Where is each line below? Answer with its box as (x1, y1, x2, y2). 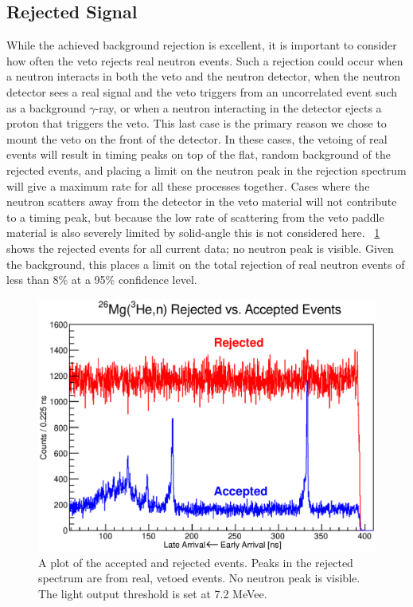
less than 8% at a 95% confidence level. (6, 271, 197, 288)
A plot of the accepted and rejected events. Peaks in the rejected (38, 554, 353, 570)
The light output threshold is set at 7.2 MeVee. (38, 585, 267, 601)
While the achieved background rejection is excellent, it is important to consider (6, 37, 397, 53)
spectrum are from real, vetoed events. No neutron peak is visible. (38, 570, 360, 586)
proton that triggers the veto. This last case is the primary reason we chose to (6, 115, 387, 132)
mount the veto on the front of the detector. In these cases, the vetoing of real (6, 130, 388, 147)
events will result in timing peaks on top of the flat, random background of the (6, 146, 391, 163)
